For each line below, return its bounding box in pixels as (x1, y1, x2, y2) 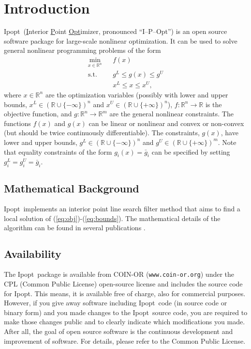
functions (4, 118, 31, 128)
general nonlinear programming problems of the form (4, 45, 161, 55)
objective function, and (4, 109, 72, 119)
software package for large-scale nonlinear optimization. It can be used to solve (4, 35, 237, 46)
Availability (4, 246, 61, 261)
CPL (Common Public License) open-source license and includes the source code (4, 278, 243, 288)
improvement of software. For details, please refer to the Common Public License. (4, 335, 246, 346)
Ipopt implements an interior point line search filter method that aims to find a (4, 204, 240, 214)
